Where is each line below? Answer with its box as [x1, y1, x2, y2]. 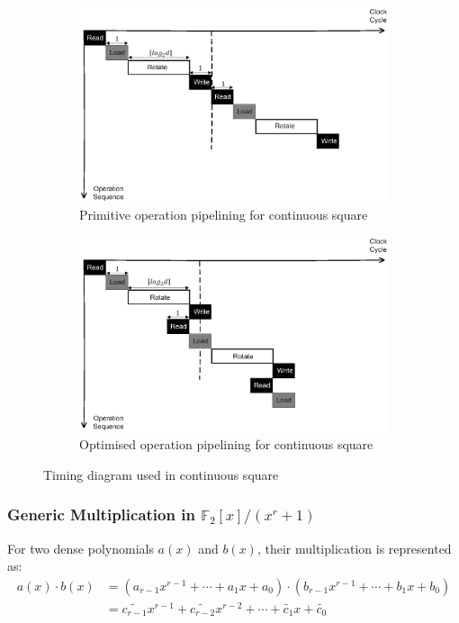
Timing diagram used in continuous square [43, 465, 279, 483]
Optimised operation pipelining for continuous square [79, 435, 373, 454]
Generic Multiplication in [7, 503, 195, 526]
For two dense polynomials [7, 538, 154, 557]
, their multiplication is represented [256, 538, 452, 557]
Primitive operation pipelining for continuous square [79, 205, 368, 224]
